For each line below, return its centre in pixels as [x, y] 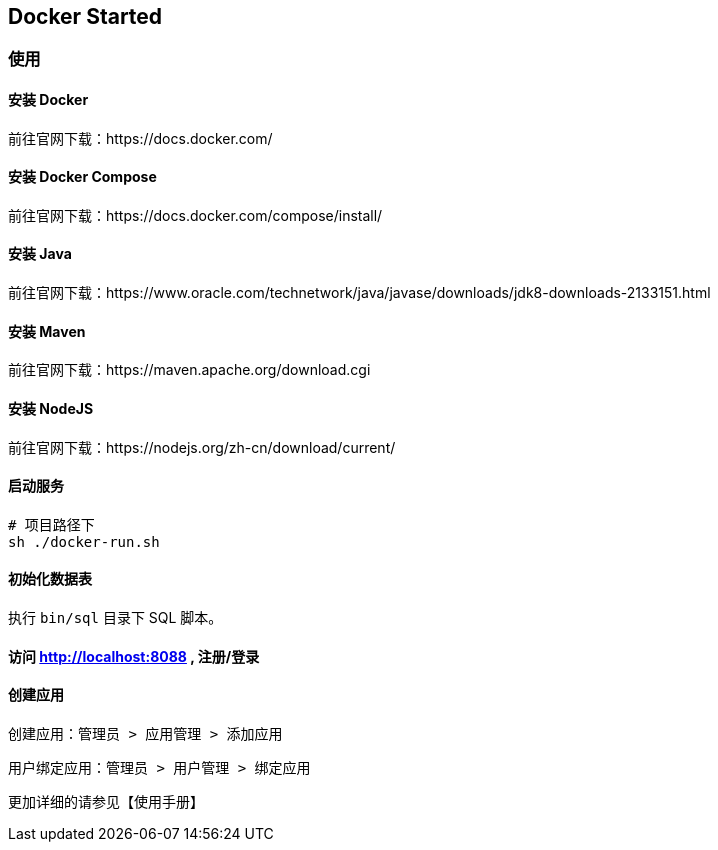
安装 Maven [47, 331]
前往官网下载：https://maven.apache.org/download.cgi [189, 370]
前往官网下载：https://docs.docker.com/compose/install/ [195, 215]
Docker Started [85, 16]
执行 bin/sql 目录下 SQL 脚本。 [115, 617]
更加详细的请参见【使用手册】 [106, 801]
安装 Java [40, 254]
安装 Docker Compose [82, 177]
